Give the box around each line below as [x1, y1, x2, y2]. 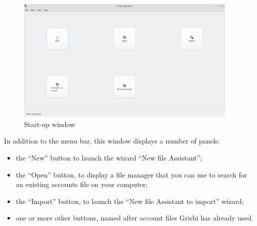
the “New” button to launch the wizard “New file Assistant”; [15, 152, 202, 162]
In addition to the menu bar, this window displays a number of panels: [4, 135, 220, 146]
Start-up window [24, 118, 75, 129]
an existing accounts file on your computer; [15, 179, 148, 189]
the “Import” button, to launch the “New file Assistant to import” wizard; [15, 195, 244, 206]
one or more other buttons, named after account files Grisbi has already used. [15, 212, 254, 223]
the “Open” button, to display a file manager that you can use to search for [15, 169, 248, 179]
